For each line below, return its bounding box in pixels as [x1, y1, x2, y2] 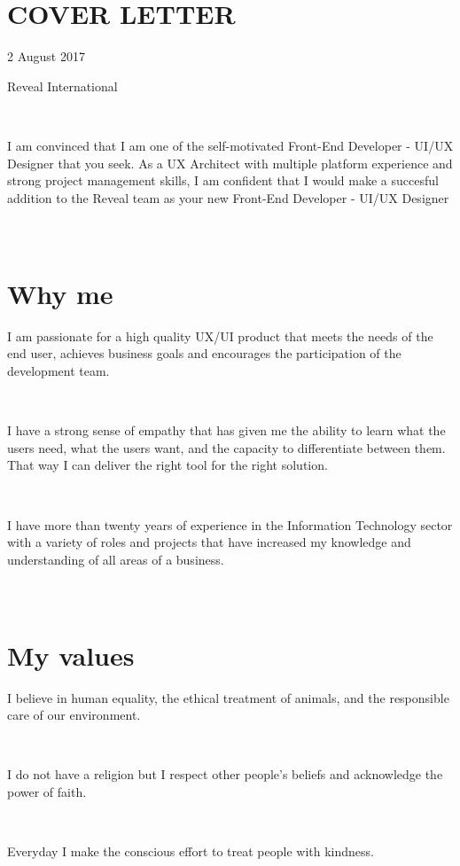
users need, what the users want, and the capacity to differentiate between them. [7, 438, 446, 456]
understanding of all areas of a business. [7, 550, 224, 568]
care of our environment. [7, 706, 141, 724]
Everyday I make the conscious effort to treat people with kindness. [7, 842, 374, 861]
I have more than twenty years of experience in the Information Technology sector [7, 515, 453, 534]
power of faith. [7, 783, 87, 800]
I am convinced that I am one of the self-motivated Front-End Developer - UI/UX [7, 137, 454, 155]
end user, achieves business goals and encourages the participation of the [7, 344, 402, 363]
